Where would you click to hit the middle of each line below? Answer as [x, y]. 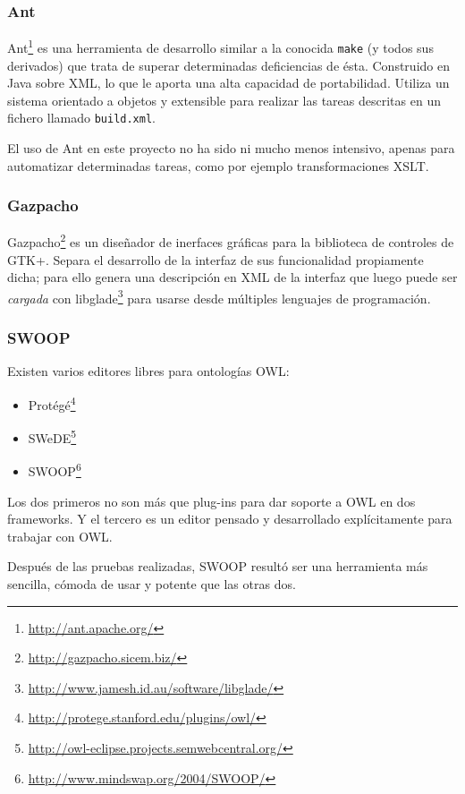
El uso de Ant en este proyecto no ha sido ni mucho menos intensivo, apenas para [231, 147]
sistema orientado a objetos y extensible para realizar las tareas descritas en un [224, 100]
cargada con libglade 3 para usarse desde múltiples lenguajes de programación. [219, 296]
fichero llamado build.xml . [81, 118]
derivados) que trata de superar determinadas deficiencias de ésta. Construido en [228, 65]
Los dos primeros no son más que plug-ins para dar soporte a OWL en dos [211, 501]
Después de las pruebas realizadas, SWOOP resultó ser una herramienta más [218, 566]
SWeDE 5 [52, 436]
